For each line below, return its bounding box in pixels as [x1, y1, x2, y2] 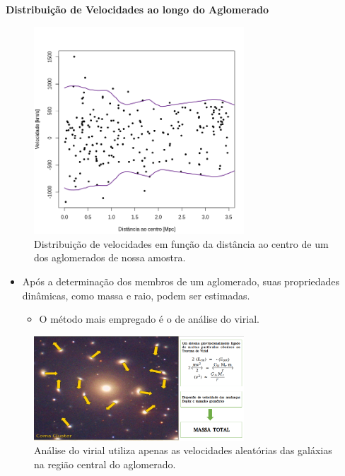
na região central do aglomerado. [34, 456, 176, 471]
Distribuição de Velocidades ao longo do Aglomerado [6, 2, 269, 16]
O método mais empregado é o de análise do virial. [39, 311, 259, 326]
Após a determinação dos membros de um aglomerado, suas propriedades [22, 274, 340, 289]
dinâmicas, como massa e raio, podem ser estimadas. [22, 287, 250, 302]
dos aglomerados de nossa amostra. [34, 250, 186, 265]
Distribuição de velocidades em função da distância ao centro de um [34, 236, 329, 251]
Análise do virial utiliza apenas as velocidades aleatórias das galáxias [34, 443, 332, 458]
